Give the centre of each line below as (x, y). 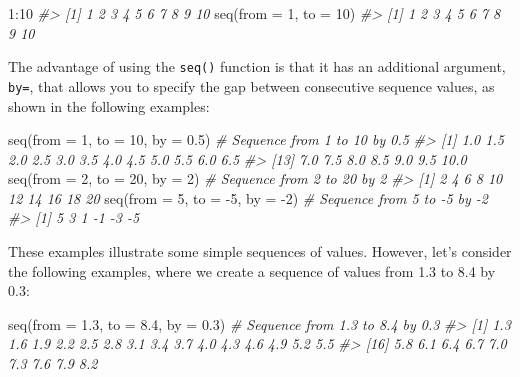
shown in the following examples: (109, 105)
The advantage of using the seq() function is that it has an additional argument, (257, 66)
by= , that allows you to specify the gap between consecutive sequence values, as (251, 85)
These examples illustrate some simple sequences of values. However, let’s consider (260, 251)
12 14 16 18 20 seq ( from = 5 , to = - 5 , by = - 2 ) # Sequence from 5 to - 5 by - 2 (248, 197)
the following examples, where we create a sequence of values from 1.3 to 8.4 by (252, 270)
